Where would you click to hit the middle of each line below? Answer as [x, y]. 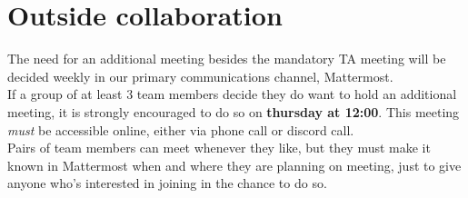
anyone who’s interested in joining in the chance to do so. [167, 183]
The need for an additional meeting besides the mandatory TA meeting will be [227, 59]
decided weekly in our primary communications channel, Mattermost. [200, 76]
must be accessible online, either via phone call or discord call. [181, 129]
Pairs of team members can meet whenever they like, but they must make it [219, 148]
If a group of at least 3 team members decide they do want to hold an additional [232, 94]
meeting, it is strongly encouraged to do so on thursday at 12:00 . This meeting [234, 111]
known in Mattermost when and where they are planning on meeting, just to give [234, 165]
